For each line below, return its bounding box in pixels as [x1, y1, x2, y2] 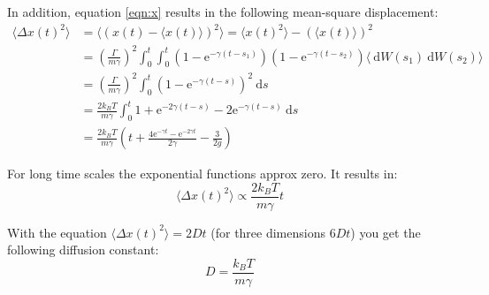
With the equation [7, 223, 107, 241]
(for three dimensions [210, 223, 325, 241]
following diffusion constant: [7, 240, 159, 259]
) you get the [350, 223, 421, 241]
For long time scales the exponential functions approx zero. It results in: [7, 164, 398, 183]
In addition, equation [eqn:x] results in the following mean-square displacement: [7, 3, 439, 20]
